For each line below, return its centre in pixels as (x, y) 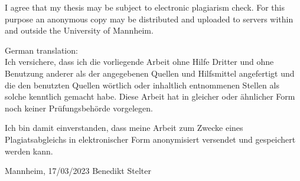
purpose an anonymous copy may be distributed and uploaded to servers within (149, 19)
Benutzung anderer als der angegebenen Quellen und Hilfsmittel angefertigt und (150, 73)
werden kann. (29, 151)
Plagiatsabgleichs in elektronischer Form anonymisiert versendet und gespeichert (150, 139)
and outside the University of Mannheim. (79, 30)
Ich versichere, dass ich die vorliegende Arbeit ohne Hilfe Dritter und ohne (139, 62)
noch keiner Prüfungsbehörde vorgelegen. (79, 108)
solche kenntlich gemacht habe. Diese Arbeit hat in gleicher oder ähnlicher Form (150, 96)
